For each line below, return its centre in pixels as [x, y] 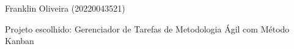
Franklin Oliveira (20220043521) [65, 8]
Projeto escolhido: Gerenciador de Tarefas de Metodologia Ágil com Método [147, 28]
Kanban [20, 41]
